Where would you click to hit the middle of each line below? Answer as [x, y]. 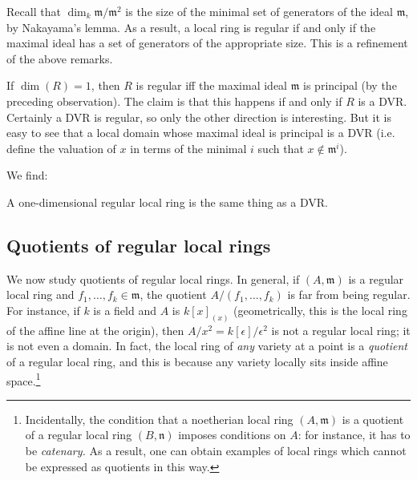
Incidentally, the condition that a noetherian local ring [159, 419]
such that [281, 148]
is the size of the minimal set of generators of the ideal [259, 11]
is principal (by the [350, 85]
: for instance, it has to [354, 435]
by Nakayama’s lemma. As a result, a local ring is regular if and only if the [191, 27]
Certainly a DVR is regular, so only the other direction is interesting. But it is [199, 117]
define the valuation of [61, 148]
